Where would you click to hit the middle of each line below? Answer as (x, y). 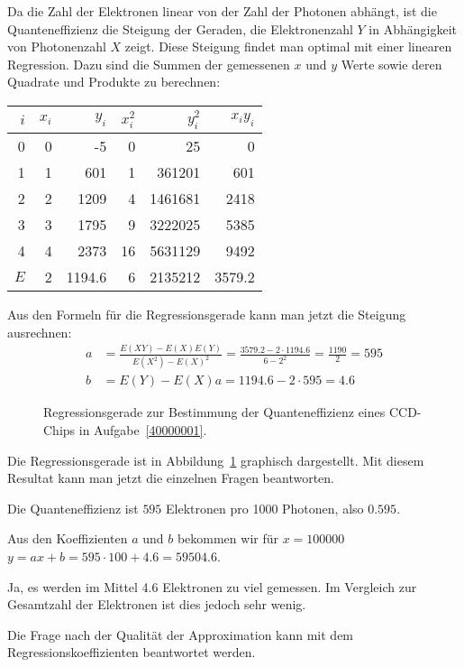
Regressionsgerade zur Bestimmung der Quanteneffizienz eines (214, 412)
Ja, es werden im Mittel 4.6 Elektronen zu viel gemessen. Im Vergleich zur (212, 586)
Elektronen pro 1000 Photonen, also (265, 508)
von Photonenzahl (57, 46)
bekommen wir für (227, 538)
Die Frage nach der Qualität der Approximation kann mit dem (181, 634)
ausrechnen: (40, 332)
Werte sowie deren (391, 64)
